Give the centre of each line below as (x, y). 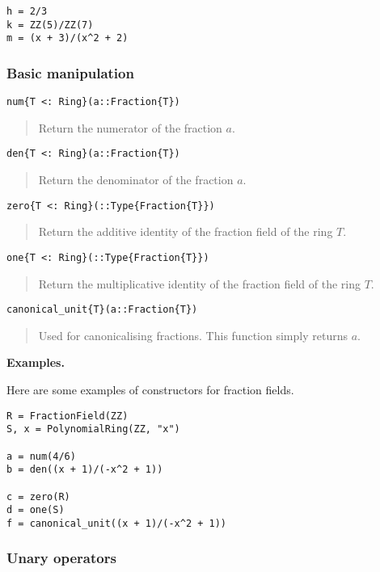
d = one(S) (36, 510)
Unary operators (61, 558)
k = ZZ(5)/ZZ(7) (50, 25)
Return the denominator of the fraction (136, 180)
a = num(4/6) (41, 456)
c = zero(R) (38, 496)
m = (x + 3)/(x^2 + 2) (68, 38)
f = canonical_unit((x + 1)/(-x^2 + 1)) (117, 523)
